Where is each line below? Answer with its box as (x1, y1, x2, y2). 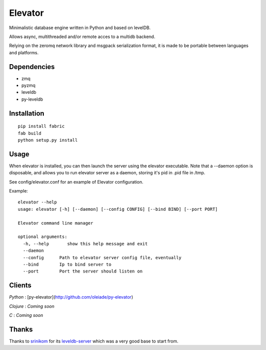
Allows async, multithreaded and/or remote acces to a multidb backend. (9, 34, 155, 39)
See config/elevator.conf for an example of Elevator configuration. (9, 179, 144, 185)
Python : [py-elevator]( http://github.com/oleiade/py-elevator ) (9, 294, 133, 300)
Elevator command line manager (18, 220, 94, 226)
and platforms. (9, 49, 39, 55)
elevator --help (18, 199, 57, 205)
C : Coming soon (9, 312, 43, 318)
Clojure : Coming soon (9, 303, 55, 309)
